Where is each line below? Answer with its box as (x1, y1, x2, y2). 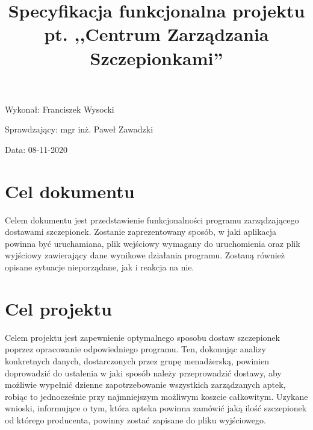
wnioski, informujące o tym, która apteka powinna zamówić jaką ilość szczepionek (5, 402, 307, 414)
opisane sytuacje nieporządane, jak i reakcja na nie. (5, 261, 194, 273)
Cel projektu (5, 296, 112, 320)
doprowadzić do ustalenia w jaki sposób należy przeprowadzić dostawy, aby (5, 366, 282, 379)
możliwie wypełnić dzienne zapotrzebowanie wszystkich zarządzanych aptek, (5, 378, 286, 391)
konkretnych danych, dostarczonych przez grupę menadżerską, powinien (5, 354, 270, 367)
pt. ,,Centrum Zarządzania (44, 22, 269, 46)
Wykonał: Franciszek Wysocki (5, 102, 114, 115)
